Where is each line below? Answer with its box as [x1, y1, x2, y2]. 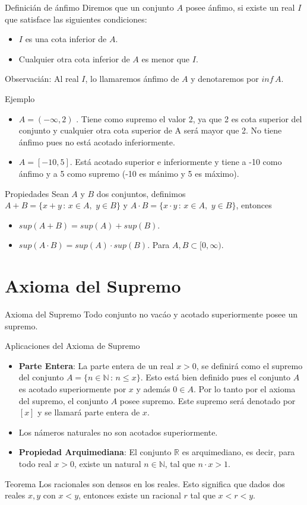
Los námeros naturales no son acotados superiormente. [18, 425, 218, 438]
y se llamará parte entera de [37, 406, 140, 418]
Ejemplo [5, 92, 35, 104]
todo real [18, 457, 52, 469]
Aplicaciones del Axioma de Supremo [5, 339, 140, 352]
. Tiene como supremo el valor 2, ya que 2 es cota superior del [76, 112, 302, 125]
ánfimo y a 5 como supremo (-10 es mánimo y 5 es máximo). [18, 167, 239, 179]
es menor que [141, 52, 190, 65]
